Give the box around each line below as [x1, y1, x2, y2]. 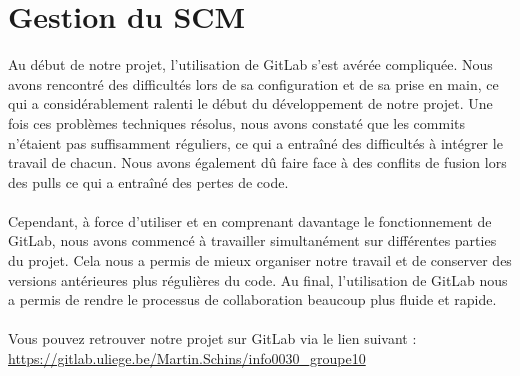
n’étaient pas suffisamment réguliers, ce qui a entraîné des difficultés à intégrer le [8, 132, 503, 153]
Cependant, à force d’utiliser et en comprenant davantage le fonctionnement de [8, 210, 492, 231]
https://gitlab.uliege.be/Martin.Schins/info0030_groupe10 [8, 348, 366, 369]
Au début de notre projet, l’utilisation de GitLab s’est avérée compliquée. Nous [8, 54, 493, 75]
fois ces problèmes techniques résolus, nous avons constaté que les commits [8, 112, 466, 133]
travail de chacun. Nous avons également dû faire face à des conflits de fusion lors [8, 152, 507, 173]
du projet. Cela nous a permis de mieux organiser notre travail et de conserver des [8, 250, 512, 271]
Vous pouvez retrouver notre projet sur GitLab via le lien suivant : [8, 328, 417, 349]
